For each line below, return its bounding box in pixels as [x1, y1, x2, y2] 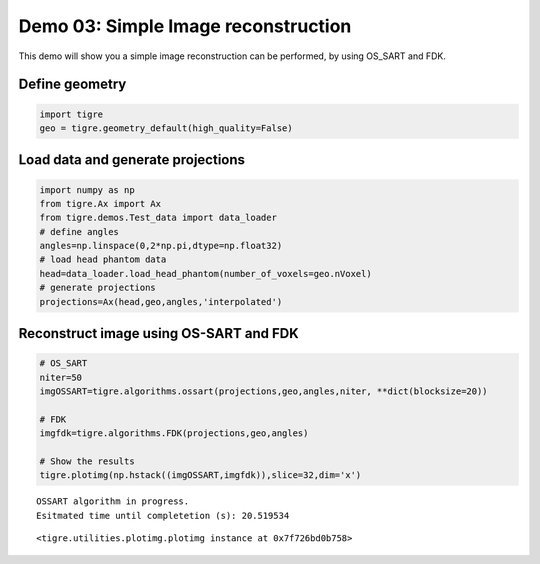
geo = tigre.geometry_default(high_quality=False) [39, 122, 294, 134]
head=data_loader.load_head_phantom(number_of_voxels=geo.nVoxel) [39, 268, 372, 279]
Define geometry [18, 76, 127, 93]
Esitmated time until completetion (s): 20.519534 [36, 510, 290, 521]
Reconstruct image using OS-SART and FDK [18, 325, 299, 342]
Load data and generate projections [18, 151, 245, 169]
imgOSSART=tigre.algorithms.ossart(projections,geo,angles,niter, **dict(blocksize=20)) [39, 386, 489, 397]
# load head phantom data [39, 254, 167, 265]
